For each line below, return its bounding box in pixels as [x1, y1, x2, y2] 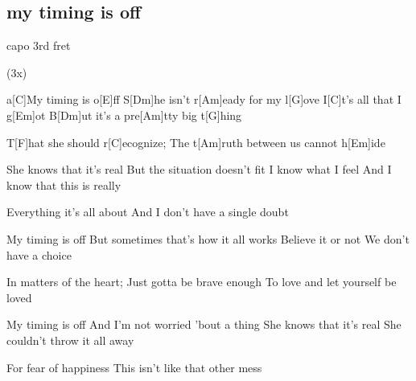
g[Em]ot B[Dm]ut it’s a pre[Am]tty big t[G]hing [6, 106, 242, 123]
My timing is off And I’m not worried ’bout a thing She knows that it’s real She [6, 316, 402, 333]
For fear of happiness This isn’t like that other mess [6, 358, 262, 375]
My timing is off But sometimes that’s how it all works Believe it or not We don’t [6, 230, 410, 247]
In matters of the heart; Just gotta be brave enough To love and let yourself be [6, 273, 397, 290]
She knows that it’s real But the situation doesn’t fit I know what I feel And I [6, 161, 392, 178]
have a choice [6, 246, 72, 263]
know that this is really [6, 176, 122, 193]
